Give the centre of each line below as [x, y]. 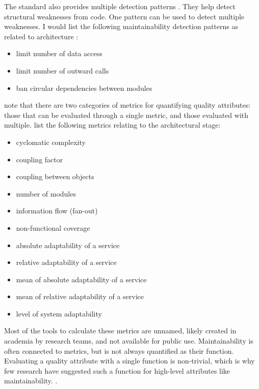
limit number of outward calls [62, 70]
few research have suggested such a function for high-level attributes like [117, 370]
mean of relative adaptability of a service [80, 296]
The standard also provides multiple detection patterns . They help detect [120, 6]
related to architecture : [41, 36]
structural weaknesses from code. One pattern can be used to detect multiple [124, 16]
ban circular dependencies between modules [84, 88]
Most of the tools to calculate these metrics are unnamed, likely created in [120, 331]
